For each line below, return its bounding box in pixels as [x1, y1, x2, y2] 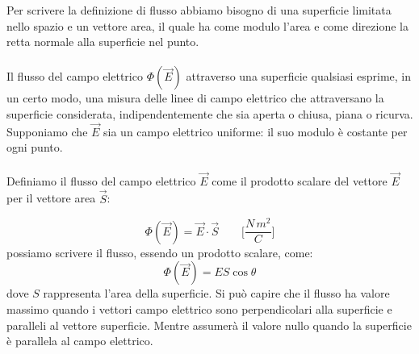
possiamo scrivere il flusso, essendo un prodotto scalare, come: [6, 244, 313, 260]
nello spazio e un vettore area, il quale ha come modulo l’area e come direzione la [6, 17, 409, 34]
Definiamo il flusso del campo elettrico [6, 172, 196, 189]
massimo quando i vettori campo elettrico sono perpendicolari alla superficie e [6, 300, 392, 317]
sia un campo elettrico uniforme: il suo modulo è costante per [103, 123, 408, 140]
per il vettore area [6, 189, 96, 206]
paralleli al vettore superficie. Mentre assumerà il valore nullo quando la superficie [6, 316, 412, 333]
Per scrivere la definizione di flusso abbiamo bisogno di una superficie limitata [6, 2, 392, 18]
